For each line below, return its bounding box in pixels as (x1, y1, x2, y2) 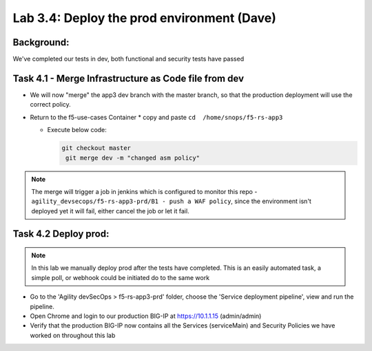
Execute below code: (47, 126, 107, 134)
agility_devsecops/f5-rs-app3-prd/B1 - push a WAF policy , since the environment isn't (31, 197, 311, 206)
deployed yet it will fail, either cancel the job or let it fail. (31, 206, 189, 215)
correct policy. (30, 100, 72, 109)
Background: (12, 36, 70, 48)
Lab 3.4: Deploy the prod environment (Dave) (12, 10, 277, 25)
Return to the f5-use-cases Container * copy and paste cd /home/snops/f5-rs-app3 (30, 113, 283, 121)
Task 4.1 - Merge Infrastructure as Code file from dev (12, 72, 245, 84)
